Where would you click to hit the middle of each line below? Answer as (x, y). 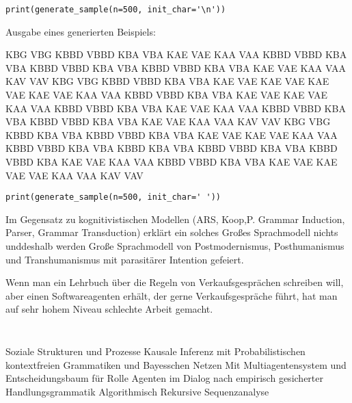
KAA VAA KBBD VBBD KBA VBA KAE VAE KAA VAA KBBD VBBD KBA (176, 108)
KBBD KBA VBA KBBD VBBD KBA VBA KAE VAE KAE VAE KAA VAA (172, 134)
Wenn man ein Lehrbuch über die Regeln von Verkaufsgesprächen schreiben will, (175, 282)
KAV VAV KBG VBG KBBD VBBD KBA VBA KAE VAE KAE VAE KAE (167, 81)
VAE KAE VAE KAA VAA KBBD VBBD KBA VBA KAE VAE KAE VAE (167, 95)
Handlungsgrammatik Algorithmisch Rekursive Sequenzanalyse (137, 391)
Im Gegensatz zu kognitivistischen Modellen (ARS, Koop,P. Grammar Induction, (175, 219)
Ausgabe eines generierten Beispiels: (81, 31)
